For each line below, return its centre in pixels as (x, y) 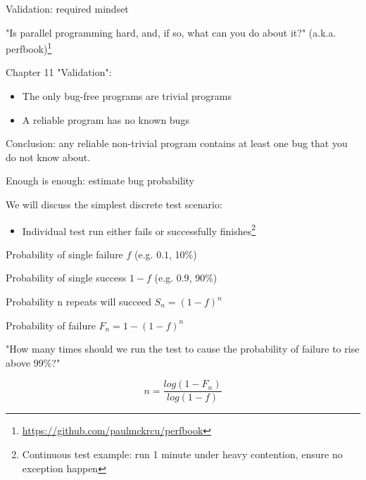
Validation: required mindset (67, 8)
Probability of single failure (64, 254)
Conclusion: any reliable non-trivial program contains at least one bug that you (177, 143)
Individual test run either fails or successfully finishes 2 (139, 229)
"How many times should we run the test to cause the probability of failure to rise (183, 349)
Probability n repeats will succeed (78, 302)
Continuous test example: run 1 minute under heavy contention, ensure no (182, 454)
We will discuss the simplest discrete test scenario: (114, 204)
